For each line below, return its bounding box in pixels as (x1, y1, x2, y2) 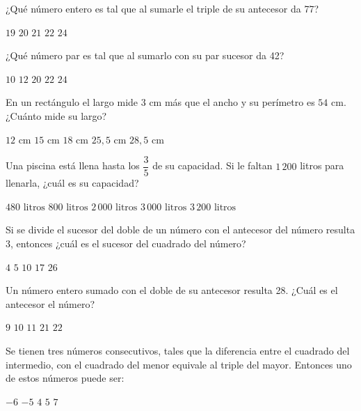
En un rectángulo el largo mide (6, 95, 138, 109)
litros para (300, 158, 344, 173)
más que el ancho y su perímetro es (164, 95, 315, 109)
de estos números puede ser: (6, 371, 125, 385)
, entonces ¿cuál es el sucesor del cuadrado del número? (10, 236, 246, 250)
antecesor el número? (6, 296, 95, 311)
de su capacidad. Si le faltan (152, 158, 273, 173)
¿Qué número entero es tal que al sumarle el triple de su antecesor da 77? (6, 1, 319, 15)
